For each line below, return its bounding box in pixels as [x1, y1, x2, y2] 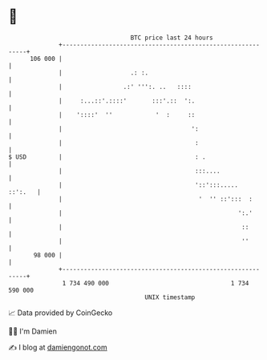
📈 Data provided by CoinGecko [8, 308, 113, 318]
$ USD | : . [8, 152, 206, 161]
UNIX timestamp [144, 293, 196, 301]
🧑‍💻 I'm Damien [8, 326, 58, 336]
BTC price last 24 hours [130, 34, 214, 42]
